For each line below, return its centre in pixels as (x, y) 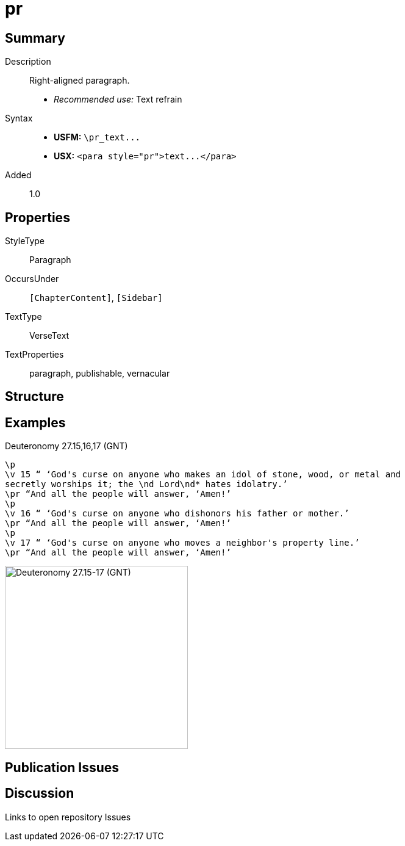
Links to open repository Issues (68, 817)
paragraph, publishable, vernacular (100, 374)
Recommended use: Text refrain (118, 99)
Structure (34, 397)
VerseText (49, 336)
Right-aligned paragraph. (80, 81)
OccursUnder (32, 279)
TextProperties (34, 355)
